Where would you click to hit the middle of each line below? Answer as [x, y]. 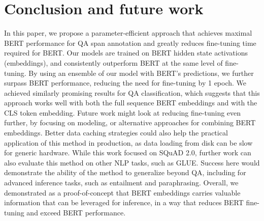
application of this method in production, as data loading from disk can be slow [128, 142]
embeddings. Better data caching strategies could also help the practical [116, 133]
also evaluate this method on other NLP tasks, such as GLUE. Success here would [132, 162]
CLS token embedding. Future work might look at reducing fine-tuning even [123, 112]
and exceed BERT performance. [76, 212]
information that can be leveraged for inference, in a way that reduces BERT [124, 202]
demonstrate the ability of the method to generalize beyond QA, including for [125, 172]
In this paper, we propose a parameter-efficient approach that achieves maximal [128, 33]
